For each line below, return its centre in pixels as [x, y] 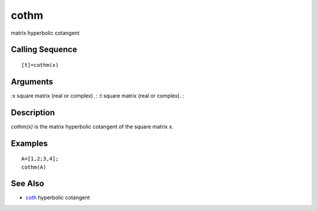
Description [33, 113]
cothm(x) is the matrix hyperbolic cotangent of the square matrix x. [92, 126]
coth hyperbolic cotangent [58, 197]
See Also [27, 184]
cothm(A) [34, 167]
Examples [29, 143]
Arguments [32, 81]
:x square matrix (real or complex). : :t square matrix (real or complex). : [97, 96]
